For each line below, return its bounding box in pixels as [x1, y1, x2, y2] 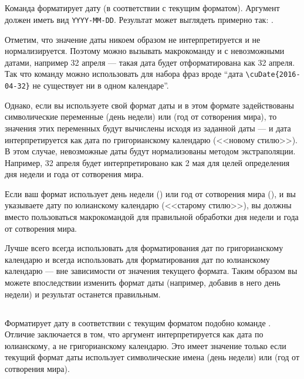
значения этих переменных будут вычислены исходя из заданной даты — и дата [5, 121, 291, 134]
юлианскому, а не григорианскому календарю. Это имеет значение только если [5, 339, 286, 351]
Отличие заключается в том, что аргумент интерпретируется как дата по [5, 328, 264, 340]
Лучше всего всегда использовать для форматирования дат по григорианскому [5, 242, 283, 254]
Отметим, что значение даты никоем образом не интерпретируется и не [5, 33, 261, 45]
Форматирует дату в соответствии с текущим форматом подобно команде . [5, 316, 271, 329]
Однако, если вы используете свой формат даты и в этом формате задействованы [5, 99, 294, 111]
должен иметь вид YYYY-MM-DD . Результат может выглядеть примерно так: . [5, 13, 273, 25]
